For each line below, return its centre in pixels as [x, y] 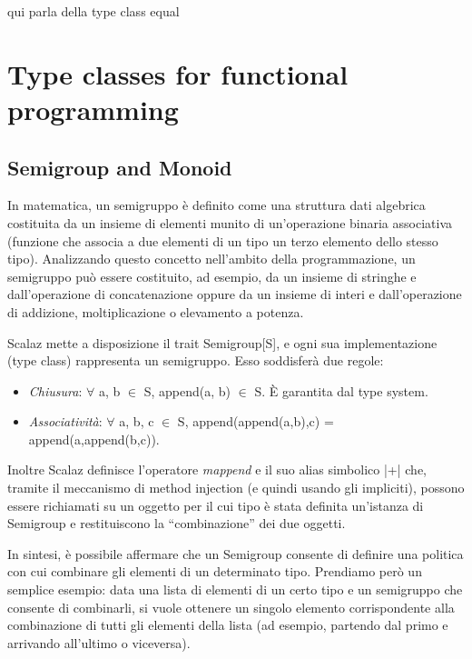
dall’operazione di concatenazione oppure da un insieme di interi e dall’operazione [235, 294]
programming [93, 109]
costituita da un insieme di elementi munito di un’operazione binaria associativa [230, 222]
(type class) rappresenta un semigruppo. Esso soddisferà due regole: [196, 360]
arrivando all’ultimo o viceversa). [99, 642]
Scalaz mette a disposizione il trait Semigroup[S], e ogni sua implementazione [222, 342]
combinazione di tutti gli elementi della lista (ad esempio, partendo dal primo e [228, 625]
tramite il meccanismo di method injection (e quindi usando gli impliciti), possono [236, 488]
